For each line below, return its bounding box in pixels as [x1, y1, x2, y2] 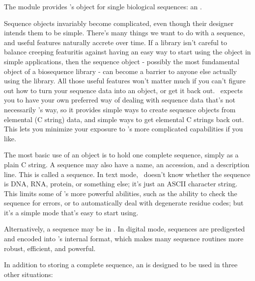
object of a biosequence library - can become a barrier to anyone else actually [4, 66, 237, 76]
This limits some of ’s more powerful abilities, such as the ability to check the [4, 188, 237, 198]
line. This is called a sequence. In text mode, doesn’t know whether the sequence [4, 169, 251, 179]
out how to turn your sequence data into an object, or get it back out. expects [4, 85, 243, 95]
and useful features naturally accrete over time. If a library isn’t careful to [4, 37, 227, 47]
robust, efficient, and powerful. [4, 243, 96, 253]
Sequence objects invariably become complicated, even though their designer [4, 18, 234, 28]
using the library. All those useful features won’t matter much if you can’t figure [4, 76, 246, 86]
